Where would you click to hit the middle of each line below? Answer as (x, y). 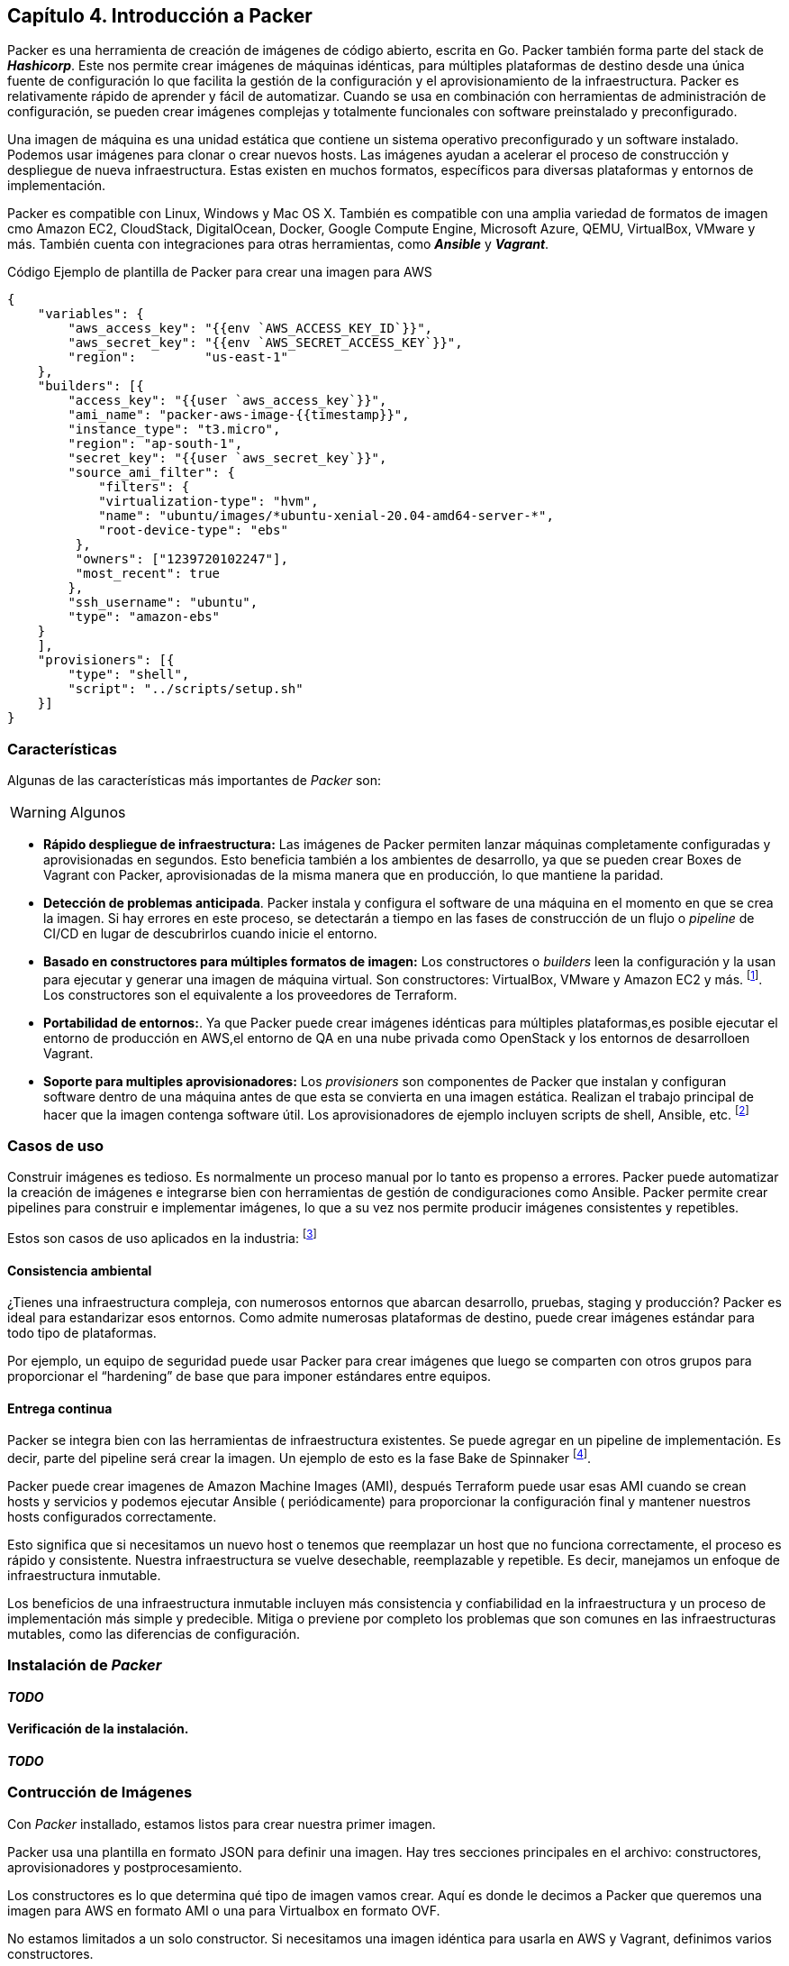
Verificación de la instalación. (98, 1729)
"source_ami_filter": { (151, 473)
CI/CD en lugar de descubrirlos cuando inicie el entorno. (210, 934)
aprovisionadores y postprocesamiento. (125, 1867)
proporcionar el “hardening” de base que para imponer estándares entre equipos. (249, 1376)
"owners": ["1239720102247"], (181, 559)
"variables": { (91, 314)
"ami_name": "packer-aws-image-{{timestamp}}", (239, 415)
